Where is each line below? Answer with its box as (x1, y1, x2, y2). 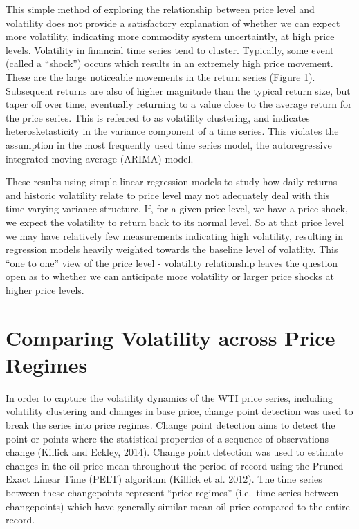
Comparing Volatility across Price (6, 323, 335, 351)
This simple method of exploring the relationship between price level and (6, 2, 315, 16)
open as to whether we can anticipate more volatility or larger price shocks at (6, 269, 334, 284)
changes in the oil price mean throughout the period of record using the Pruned (6, 458, 344, 472)
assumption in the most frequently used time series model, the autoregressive (6, 137, 332, 151)
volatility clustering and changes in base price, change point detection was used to (6, 404, 353, 418)
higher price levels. (6, 282, 84, 297)
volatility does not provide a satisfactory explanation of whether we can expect (6, 15, 340, 30)
